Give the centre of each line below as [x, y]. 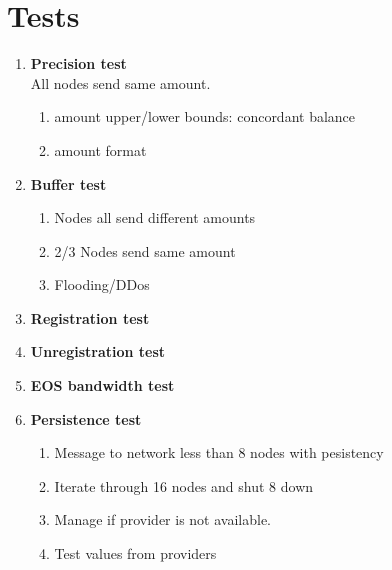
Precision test [78, 63]
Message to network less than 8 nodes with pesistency [219, 452]
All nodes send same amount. [120, 82]
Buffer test [68, 183]
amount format [100, 149]
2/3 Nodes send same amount [145, 250]
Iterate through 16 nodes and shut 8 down [184, 485]
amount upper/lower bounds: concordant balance [205, 116]
